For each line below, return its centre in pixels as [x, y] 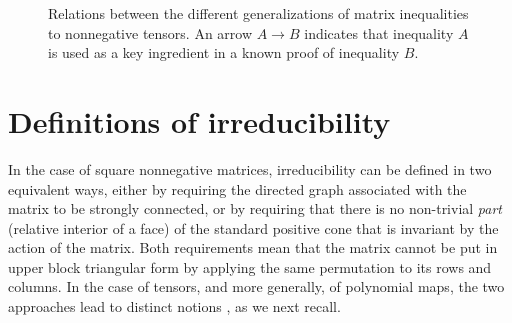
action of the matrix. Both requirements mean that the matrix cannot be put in [253, 247]
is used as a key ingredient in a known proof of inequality [224, 52]
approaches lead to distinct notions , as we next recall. [174, 306]
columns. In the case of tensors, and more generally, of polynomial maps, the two [256, 286]
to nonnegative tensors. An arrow [150, 32]
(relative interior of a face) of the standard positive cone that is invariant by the [253, 227]
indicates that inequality [379, 32]
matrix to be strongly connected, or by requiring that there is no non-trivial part [255, 208]
